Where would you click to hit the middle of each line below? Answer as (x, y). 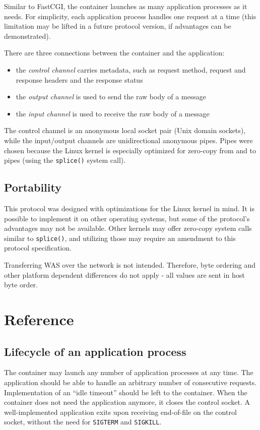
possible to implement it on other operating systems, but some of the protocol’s (127, 218)
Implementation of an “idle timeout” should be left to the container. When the (126, 392)
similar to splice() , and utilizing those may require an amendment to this (120, 238)
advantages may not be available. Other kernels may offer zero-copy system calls (128, 228)
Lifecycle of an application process (95, 351)
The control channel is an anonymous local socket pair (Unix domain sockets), (125, 130)
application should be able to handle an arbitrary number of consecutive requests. (131, 382)
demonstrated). (27, 36)
